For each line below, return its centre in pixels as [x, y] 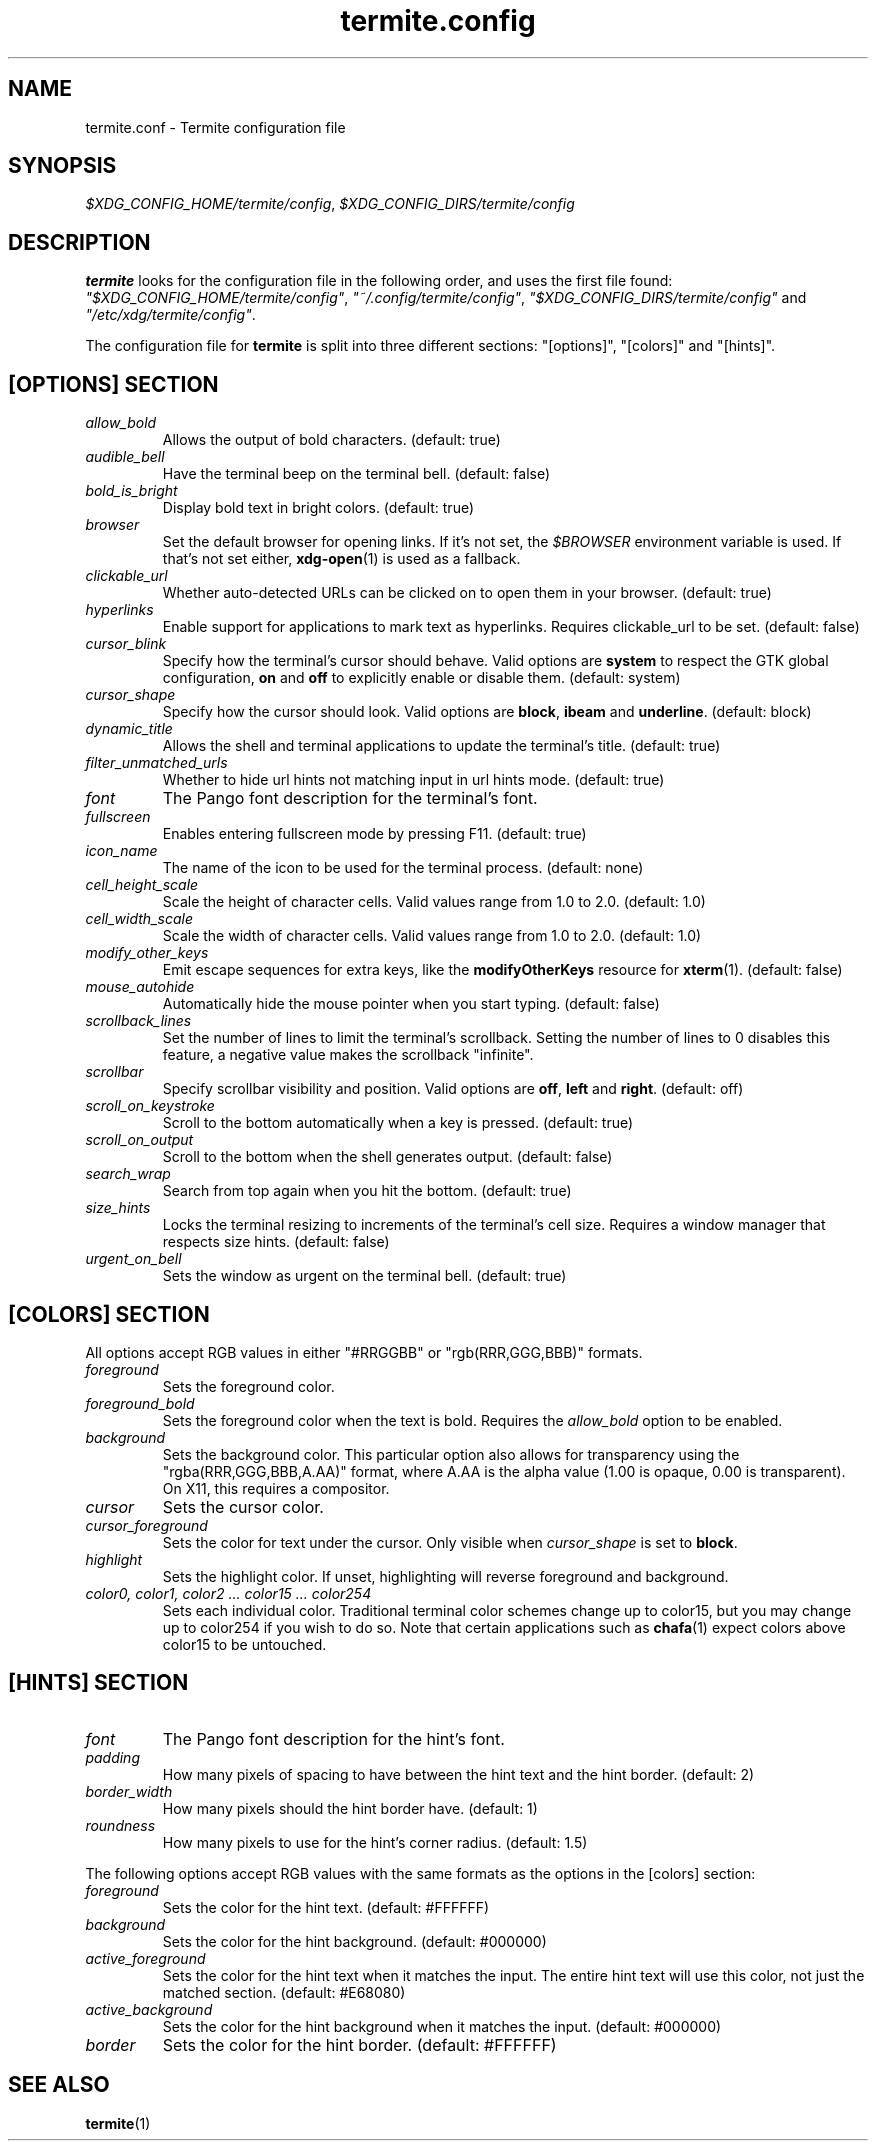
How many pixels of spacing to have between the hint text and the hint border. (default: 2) [458, 1774]
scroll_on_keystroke [150, 1106]
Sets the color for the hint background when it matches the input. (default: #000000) [442, 2026]
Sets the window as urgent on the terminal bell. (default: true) [364, 1276]
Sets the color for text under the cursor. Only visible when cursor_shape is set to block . [450, 1542]
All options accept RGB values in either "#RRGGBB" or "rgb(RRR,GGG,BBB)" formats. [364, 1352]
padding [112, 1757]
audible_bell [125, 457]
